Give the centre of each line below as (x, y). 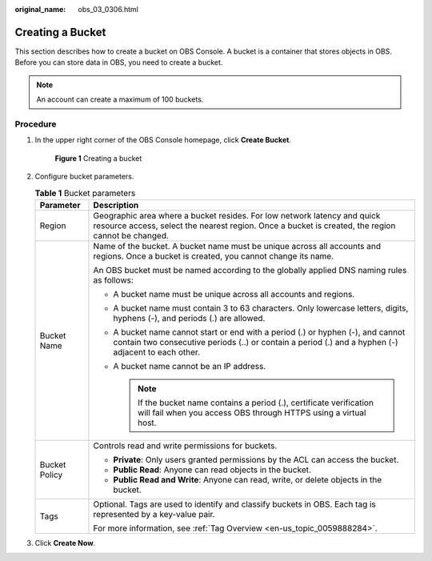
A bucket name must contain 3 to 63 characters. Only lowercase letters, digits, (261, 308)
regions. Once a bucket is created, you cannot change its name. (214, 256)
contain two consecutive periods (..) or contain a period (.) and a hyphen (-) (256, 342)
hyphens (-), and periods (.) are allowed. (189, 318)
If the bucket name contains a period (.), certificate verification (255, 403)
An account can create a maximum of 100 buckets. (120, 99)
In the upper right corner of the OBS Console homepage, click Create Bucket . (163, 140)
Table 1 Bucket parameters (85, 193)
